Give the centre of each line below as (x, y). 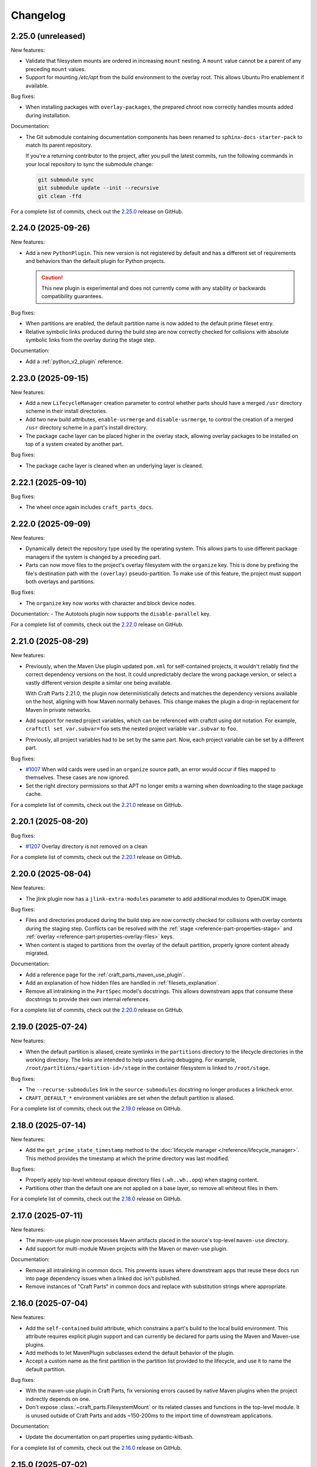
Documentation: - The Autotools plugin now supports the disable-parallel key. (111, 614)
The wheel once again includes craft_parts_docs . (90, 507)
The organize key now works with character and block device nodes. (111, 603)
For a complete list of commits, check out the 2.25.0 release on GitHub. (97, 211)
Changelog (38, 15)
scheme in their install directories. (67, 411)
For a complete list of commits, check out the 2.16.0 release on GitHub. (96, 1448)
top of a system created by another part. (74, 444)
